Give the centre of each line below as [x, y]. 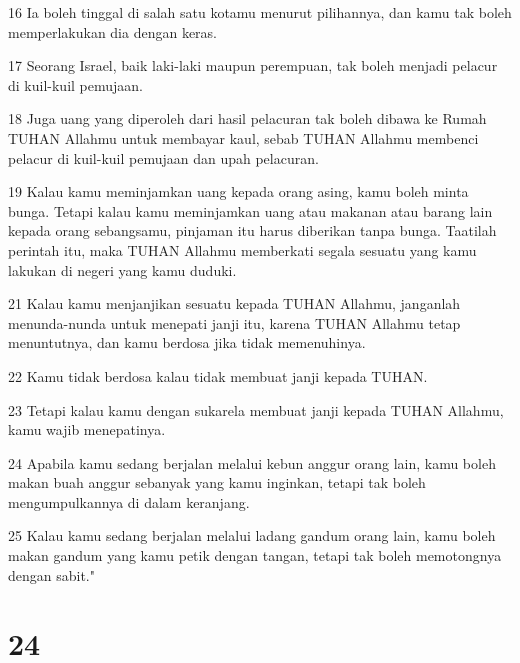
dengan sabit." [51, 574]
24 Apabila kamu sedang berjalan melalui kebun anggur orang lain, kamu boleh [252, 462]
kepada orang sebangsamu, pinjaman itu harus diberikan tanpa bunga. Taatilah [252, 230]
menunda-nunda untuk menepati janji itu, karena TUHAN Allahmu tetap [234, 322]
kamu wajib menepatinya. [87, 429]
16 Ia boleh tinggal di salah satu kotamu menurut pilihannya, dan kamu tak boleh [260, 12]
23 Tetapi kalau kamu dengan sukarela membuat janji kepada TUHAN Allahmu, [256, 409]
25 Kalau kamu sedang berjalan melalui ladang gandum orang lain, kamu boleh [252, 535]
